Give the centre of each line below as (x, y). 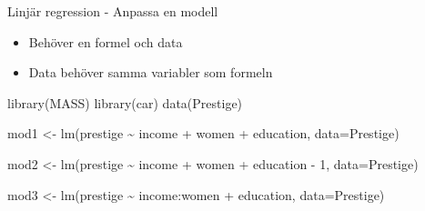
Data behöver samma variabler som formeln (151, 72)
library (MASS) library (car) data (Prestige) (125, 102)
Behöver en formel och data (106, 41)
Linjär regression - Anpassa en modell (113, 11)
